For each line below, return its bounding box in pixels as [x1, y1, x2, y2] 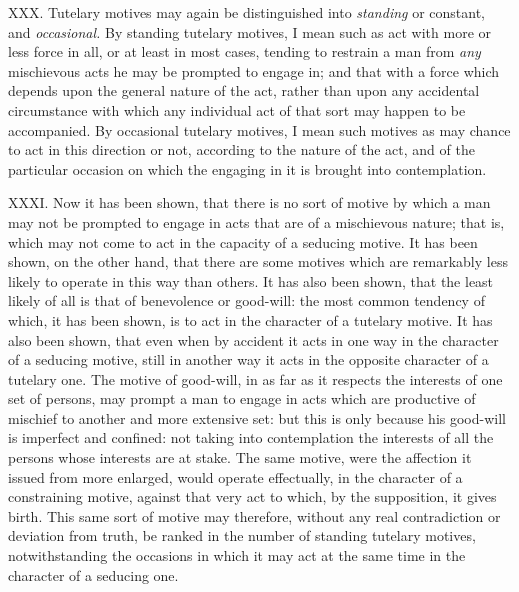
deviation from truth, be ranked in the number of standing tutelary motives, [8, 525, 476, 546]
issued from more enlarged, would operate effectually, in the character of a [8, 466, 463, 487]
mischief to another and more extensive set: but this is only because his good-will [8, 407, 506, 428]
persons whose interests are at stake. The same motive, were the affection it [8, 447, 472, 468]
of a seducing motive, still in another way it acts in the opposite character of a [8, 349, 489, 370]
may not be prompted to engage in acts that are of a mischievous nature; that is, [8, 211, 505, 232]
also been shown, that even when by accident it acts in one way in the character [8, 329, 499, 350]
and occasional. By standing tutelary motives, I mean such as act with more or [8, 21, 492, 42]
